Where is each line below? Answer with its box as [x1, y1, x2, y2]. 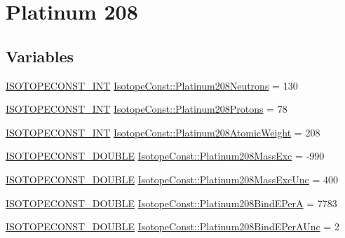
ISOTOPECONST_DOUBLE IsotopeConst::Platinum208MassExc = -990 [6, 148, 325, 163]
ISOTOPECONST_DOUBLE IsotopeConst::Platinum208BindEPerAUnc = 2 [6, 219, 339, 234]
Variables [6, 45, 74, 66]
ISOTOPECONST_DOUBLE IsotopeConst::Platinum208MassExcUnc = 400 [6, 171, 339, 186]
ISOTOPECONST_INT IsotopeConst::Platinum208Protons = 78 [6, 101, 287, 116]
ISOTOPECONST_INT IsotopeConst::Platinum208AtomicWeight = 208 [6, 125, 320, 139]
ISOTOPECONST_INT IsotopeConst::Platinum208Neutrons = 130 [6, 78, 298, 92]
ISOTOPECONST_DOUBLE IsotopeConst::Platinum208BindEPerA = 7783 [6, 195, 337, 210]
